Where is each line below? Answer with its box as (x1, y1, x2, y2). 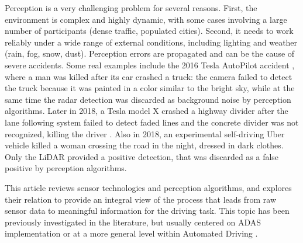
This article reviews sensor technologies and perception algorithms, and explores (5, 181, 292, 193)
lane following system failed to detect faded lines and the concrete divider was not (5, 116, 299, 128)
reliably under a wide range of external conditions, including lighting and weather (5, 36, 298, 48)
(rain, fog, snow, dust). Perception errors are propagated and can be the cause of (5, 47, 295, 60)
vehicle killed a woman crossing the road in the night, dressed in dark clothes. (5, 139, 284, 151)
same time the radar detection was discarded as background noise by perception (5, 93, 291, 105)
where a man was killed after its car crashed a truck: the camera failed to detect (5, 70, 292, 82)
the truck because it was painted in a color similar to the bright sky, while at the (5, 82, 295, 94)
